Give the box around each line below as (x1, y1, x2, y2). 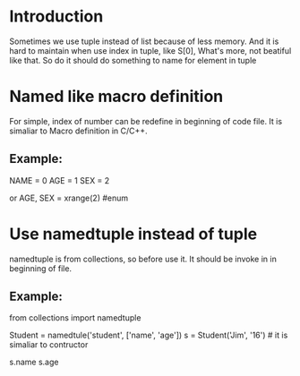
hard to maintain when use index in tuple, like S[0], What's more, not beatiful (9, 45, 292, 56)
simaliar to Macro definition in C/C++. (9, 125, 148, 136)
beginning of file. (9, 262, 73, 274)
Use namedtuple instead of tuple (9, 224, 258, 244)
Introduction (9, 6, 104, 27)
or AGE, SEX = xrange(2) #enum (9, 192, 129, 203)
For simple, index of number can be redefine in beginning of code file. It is (9, 115, 283, 126)
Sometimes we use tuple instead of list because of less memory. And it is (9, 36, 279, 47)
